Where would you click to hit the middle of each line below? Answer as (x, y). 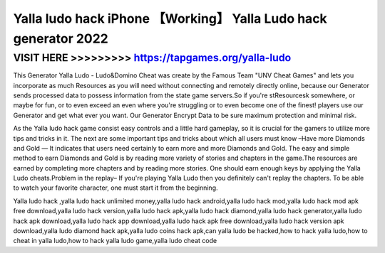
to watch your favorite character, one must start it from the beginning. (115, 188)
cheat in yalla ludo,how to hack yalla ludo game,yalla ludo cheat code (115, 241)
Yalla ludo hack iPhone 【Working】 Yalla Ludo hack (170, 18)
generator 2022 (61, 38)
